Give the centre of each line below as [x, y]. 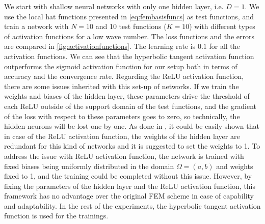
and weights [235, 166]
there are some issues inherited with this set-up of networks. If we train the [122, 86]
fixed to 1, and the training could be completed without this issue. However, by [128, 176]
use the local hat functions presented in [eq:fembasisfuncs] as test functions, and [129, 16]
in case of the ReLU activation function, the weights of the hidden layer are [122, 136]
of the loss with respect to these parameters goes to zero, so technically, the [122, 116]
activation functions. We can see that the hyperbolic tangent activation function [129, 56]
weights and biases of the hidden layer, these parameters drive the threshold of [127, 96]
